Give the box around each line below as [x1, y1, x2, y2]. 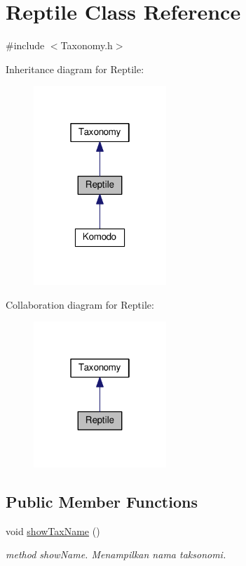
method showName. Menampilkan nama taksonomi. [6, 547, 226, 562]
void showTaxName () [6, 523, 100, 538]
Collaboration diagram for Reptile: [6, 297, 154, 311]
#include [6, 38, 45, 53]
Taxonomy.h [60, 38, 113, 53]
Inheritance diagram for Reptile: [6, 61, 144, 76]
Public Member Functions [6, 491, 198, 513]
